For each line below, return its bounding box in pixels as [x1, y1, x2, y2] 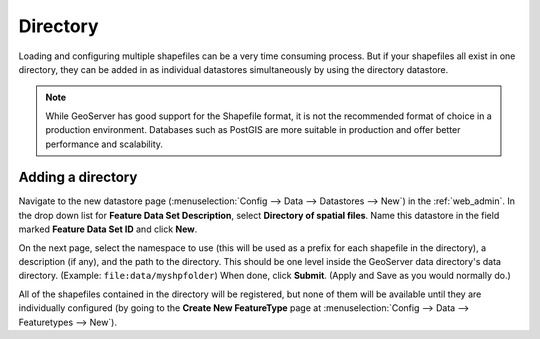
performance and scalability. [45, 138, 164, 150]
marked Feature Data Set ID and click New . [18, 223, 198, 235]
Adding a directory [18, 169, 138, 186]
